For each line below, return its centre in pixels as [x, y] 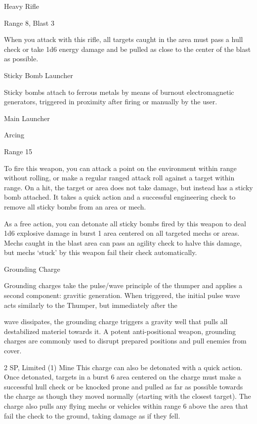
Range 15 [18, 151]
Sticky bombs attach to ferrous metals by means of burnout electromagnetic [119, 92]
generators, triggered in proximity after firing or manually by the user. [111, 102]
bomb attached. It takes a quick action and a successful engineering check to [120, 197]
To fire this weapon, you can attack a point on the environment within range [120, 168]
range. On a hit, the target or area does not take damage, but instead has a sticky [128, 187]
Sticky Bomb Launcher [39, 75]
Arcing [14, 135]
